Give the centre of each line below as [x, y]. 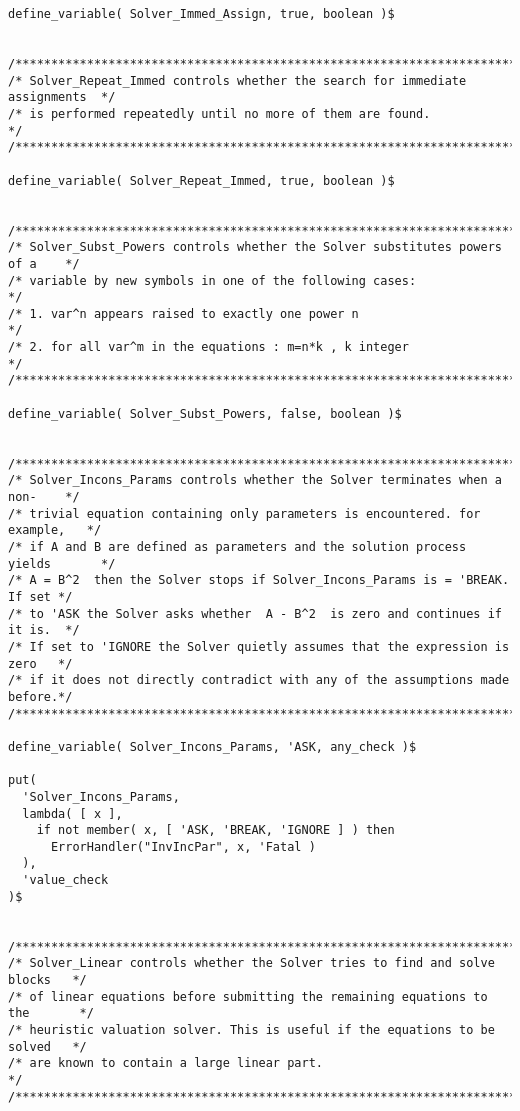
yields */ [62, 563]
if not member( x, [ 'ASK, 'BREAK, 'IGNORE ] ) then [215, 830]
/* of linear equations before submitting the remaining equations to [248, 996]
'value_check [65, 880]
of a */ [44, 263]
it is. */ [44, 630]
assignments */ [62, 97]
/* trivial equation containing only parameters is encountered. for [244, 513]
